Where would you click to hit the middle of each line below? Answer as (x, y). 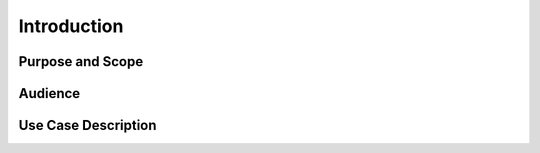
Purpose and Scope (81, 61)
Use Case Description (87, 125)
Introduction (71, 26)
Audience (49, 93)
